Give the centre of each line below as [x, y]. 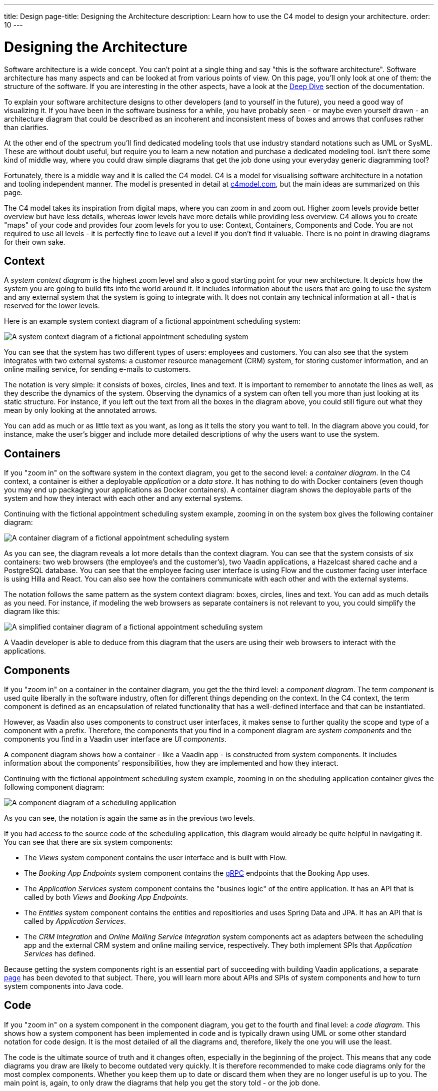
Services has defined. [60, 954]
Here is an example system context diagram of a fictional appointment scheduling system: [152, 321]
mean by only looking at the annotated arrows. [80, 410]
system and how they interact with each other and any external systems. [123, 498]
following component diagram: [54, 787]
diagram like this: [32, 612]
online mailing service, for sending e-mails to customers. [97, 369]
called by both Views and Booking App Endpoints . [106, 897]
